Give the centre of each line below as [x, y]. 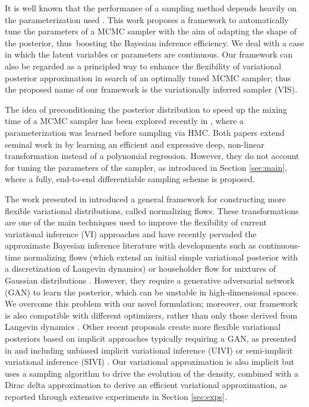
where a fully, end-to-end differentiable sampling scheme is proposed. [130, 179]
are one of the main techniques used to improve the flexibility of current [136, 222]
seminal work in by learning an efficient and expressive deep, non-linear [135, 144]
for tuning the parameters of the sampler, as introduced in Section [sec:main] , [146, 167]
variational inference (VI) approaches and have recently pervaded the [131, 233]
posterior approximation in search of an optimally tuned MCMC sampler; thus [148, 77]
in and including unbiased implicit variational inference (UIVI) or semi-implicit [149, 350]
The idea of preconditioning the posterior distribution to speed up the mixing [146, 109]
